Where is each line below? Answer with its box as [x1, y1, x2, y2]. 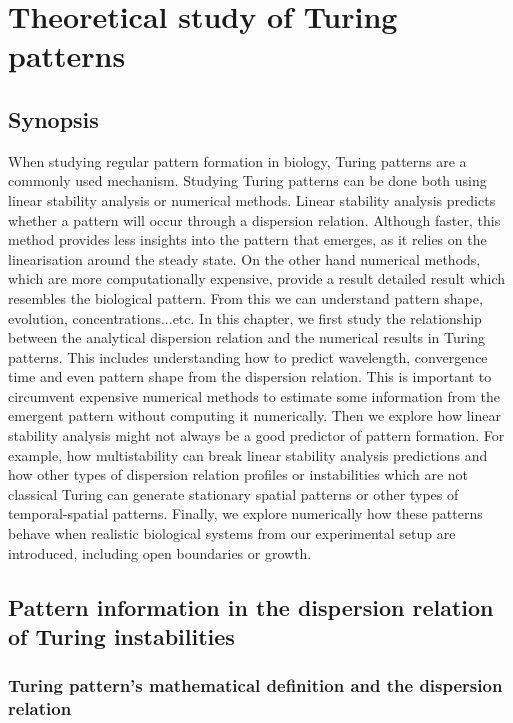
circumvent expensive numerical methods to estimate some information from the [8, 385, 500, 406]
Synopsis [8, 103, 99, 134]
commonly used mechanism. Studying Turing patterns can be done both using [8, 170, 487, 191]
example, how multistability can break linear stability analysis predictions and [8, 444, 488, 465]
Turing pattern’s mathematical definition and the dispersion [8, 673, 503, 698]
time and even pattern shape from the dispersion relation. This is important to [8, 366, 492, 387]
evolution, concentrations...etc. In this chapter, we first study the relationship [8, 307, 482, 328]
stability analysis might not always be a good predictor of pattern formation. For [8, 425, 505, 446]
